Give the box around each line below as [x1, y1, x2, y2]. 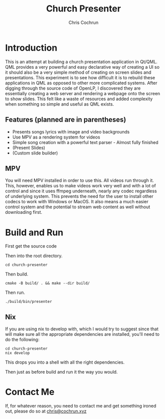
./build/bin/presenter [5, 299, 52, 304]
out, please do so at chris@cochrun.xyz [5, 408, 87, 414]
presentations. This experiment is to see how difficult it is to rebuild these [5, 74, 156, 80]
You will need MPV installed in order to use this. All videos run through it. [5, 177, 154, 183]
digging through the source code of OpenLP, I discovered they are [5, 85, 141, 91]
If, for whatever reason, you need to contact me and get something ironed [5, 403, 157, 409]
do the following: [5, 337, 40, 343]
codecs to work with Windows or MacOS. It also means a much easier [5, 199, 149, 205]
